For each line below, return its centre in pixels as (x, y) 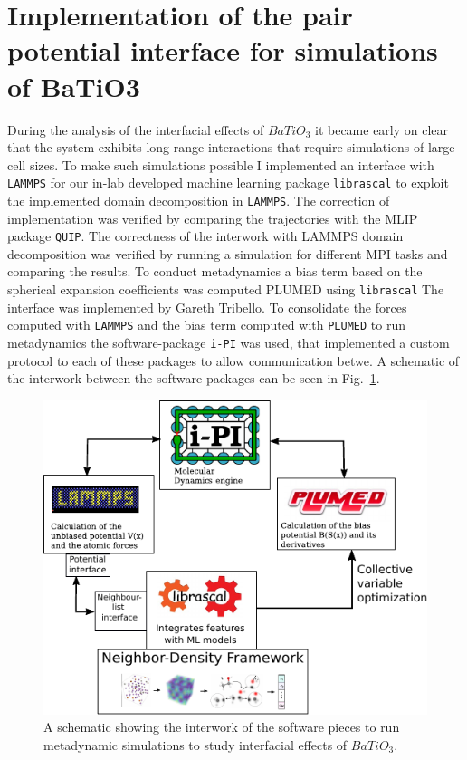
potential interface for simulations (223, 50)
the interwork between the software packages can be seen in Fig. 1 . (194, 378)
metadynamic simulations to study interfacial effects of (195, 744)
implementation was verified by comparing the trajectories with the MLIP (213, 218)
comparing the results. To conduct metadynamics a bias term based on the (215, 271)
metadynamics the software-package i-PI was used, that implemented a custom (229, 342)
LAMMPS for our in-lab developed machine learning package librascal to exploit (228, 183)
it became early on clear (382, 129)
